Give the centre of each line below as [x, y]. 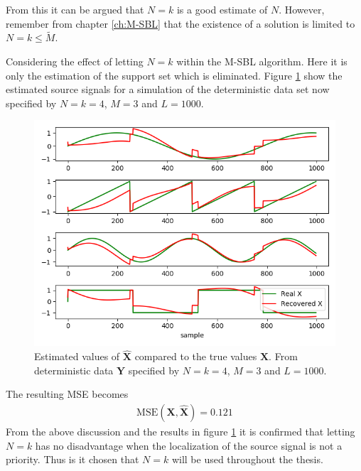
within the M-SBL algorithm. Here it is [262, 61]
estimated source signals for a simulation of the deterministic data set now [168, 89]
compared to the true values [196, 356]
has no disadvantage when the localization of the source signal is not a [189, 445]
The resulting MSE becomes [67, 394]
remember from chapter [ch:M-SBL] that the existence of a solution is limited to [180, 23]
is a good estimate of [222, 9]
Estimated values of [77, 356]
